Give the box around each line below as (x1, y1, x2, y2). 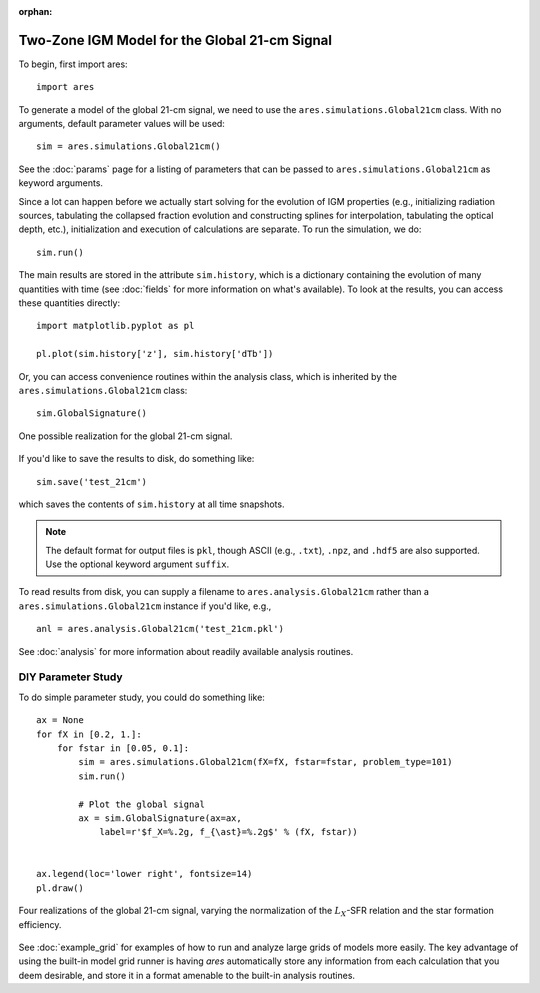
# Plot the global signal (78, 798, 205, 810)
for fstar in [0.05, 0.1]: (56, 742, 190, 754)
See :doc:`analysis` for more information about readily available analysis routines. (18, 645, 354, 657)
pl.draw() (36, 882, 84, 894)
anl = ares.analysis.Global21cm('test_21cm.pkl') (36, 623, 285, 635)
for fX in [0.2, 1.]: (36, 728, 142, 740)
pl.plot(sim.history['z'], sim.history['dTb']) (36, 348, 274, 360)
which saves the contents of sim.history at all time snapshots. (18, 498, 285, 510)
